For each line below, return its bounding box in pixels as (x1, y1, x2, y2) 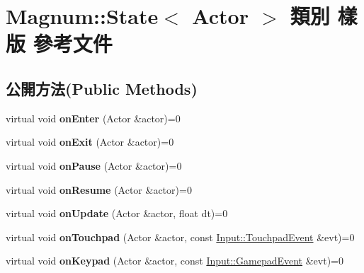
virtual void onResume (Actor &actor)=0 (6, 182, 192, 197)
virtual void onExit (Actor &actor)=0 (6, 134, 174, 149)
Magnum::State (6, 1, 159, 30)
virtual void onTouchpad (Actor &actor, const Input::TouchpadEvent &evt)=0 (6, 229, 355, 244)
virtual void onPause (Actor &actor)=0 (6, 158, 182, 173)
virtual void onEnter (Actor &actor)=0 (6, 110, 181, 125)
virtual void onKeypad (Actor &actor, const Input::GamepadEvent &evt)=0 (6, 253, 343, 268)
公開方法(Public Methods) (6, 77, 198, 99)
